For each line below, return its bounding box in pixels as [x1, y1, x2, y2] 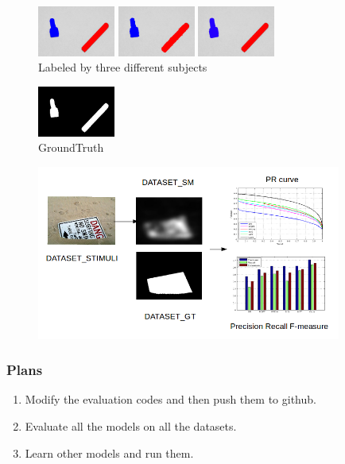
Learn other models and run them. [25, 444, 194, 461]
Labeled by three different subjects [38, 59, 207, 75]
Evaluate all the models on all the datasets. [25, 417, 237, 434]
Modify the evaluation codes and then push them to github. [25, 391, 316, 408]
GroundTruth [38, 139, 104, 156]
